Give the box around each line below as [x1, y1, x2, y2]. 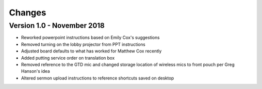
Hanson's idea [21, 68, 50, 74]
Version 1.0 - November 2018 [9, 21, 105, 30]
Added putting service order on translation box [21, 55, 115, 61]
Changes [9, 7, 46, 18]
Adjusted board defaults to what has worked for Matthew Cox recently [21, 48, 162, 54]
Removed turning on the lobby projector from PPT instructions [21, 41, 146, 47]
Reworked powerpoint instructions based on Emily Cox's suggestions [21, 35, 160, 40]
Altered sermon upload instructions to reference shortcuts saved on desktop [21, 75, 174, 81]
